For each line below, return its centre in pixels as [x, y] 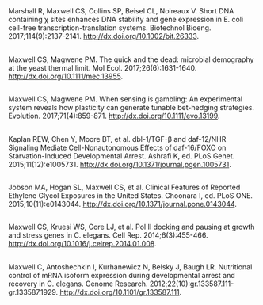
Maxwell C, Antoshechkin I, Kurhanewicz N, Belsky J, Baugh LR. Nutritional [130, 267]
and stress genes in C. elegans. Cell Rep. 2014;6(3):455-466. [108, 235]
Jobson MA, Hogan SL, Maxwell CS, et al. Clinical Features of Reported [124, 187]
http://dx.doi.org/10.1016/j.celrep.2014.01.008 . [82, 244]
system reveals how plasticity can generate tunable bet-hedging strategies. [131, 108]
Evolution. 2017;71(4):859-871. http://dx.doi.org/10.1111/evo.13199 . [114, 116]
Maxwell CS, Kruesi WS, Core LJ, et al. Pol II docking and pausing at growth [131, 227]
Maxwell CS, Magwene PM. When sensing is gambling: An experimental [126, 99]
